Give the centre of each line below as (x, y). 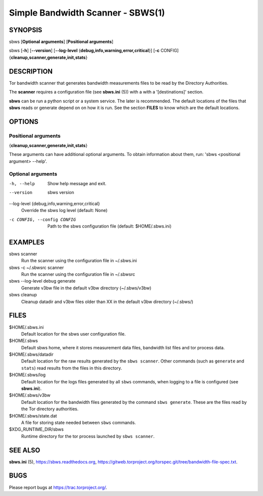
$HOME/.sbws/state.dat (33, 416)
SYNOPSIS (26, 30)
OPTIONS (24, 122)
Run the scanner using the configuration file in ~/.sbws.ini (79, 261)
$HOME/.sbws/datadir (31, 354)
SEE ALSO (25, 450)
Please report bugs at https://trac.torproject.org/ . (58, 487)
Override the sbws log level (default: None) (64, 210)
